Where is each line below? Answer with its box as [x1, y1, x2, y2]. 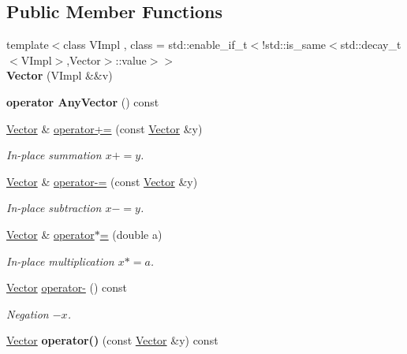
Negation [6, 305, 49, 322]
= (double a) [99, 225, 162, 242]
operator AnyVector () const [6, 93, 159, 110]
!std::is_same [262, 36, 327, 53]
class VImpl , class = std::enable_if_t [63, 36, 248, 53]
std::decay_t [340, 36, 401, 53]
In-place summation [6, 147, 102, 163]
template [6, 36, 49, 53]
